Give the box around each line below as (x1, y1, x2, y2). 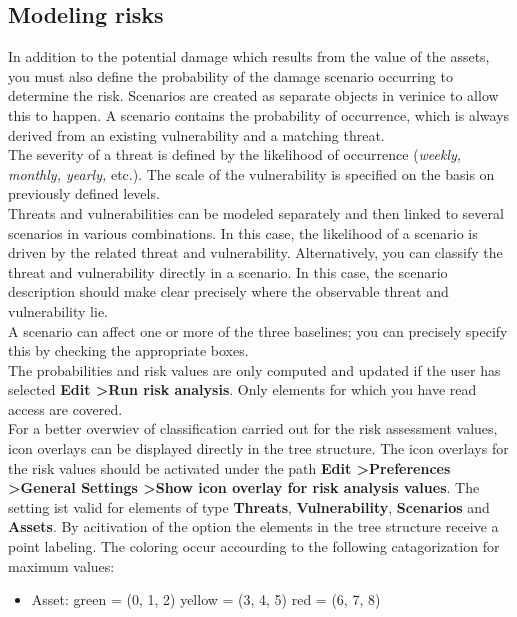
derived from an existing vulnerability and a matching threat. (8, 124, 385, 145)
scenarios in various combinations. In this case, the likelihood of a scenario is (8, 222, 478, 243)
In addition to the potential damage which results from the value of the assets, (8, 46, 490, 67)
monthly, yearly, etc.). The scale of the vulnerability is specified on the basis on (8, 163, 495, 184)
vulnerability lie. (8, 300, 109, 321)
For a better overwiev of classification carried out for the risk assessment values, (8, 418, 498, 439)
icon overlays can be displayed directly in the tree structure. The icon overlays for (8, 438, 509, 459)
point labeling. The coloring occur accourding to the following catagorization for (8, 536, 500, 557)
